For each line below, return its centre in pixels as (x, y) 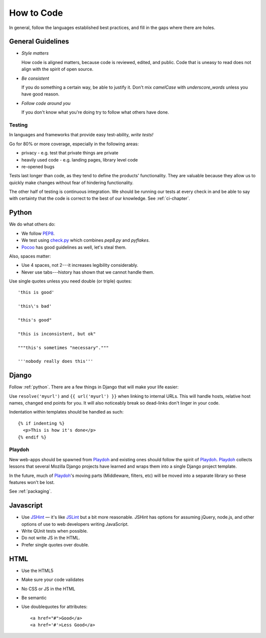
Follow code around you (46, 103)
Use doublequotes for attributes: (54, 607)
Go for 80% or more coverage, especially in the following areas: (74, 144)
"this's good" (35, 320)
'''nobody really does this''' (56, 361)
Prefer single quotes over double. (55, 544)
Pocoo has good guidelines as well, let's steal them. (74, 247)
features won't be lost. (32, 482)
